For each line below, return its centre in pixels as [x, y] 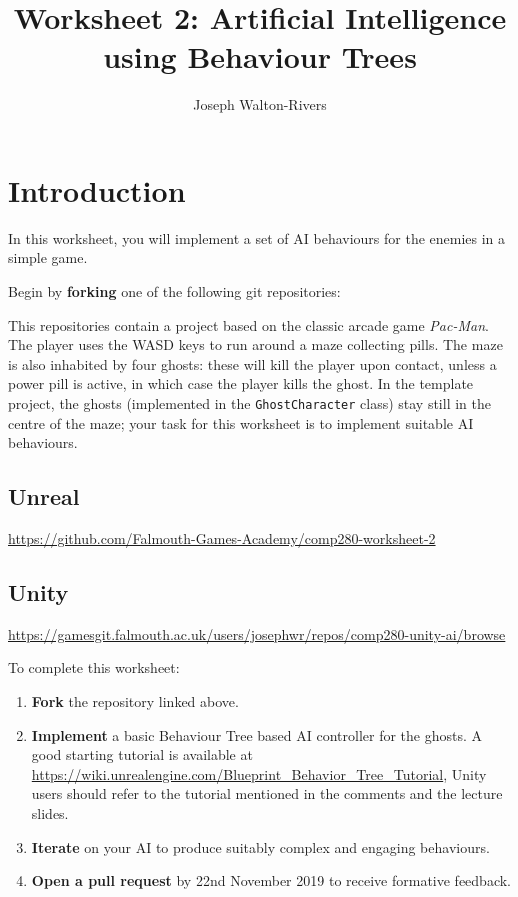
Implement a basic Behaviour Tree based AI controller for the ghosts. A [257, 734]
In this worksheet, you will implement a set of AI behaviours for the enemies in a [257, 237]
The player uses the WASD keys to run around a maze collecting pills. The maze [255, 344]
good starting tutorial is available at [142, 754]
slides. [50, 813]
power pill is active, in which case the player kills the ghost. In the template [241, 383]
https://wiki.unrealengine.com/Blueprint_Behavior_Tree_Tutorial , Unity [259, 773]
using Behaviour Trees [260, 56]
